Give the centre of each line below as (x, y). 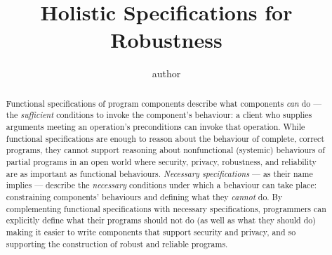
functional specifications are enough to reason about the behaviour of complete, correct (165, 138)
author (166, 73)
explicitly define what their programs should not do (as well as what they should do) (161, 220)
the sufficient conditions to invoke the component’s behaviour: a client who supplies (159, 115)
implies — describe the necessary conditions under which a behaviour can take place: (161, 185)
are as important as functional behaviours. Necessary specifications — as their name (159, 173)
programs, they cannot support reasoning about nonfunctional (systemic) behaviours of (165, 150)
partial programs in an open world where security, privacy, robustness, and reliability (161, 161)
